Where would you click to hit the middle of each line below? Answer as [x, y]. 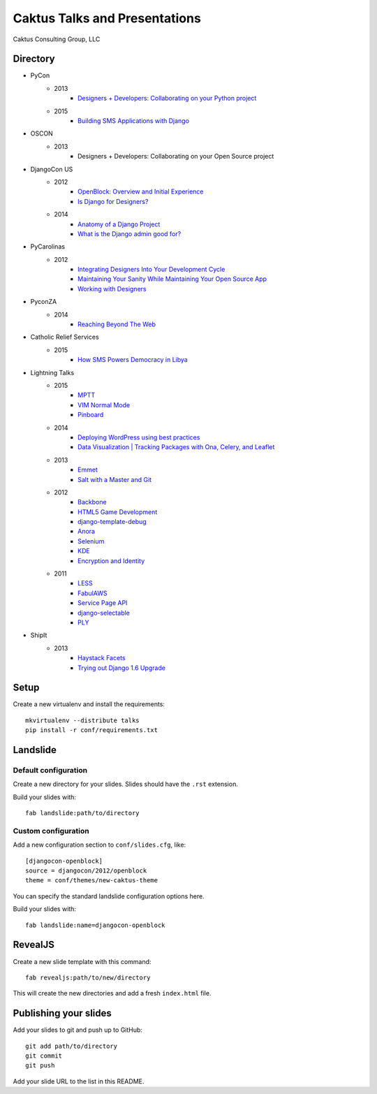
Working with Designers [112, 289]
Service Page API [103, 603]
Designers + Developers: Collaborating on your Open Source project [176, 156]
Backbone [93, 502]
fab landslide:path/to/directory [82, 813]
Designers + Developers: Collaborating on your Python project [167, 99]
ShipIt [39, 635]
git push [40, 1066]
